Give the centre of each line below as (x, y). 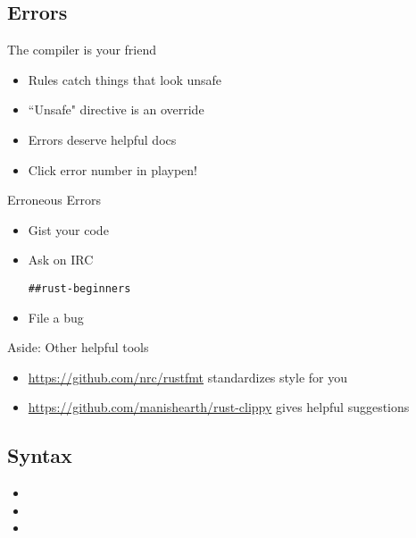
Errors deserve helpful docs (102, 139)
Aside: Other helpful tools (78, 347)
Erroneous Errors (54, 200)
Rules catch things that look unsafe (125, 79)
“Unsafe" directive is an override (116, 109)
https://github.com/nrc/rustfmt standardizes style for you (187, 377)
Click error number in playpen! (112, 169)
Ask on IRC (61, 260)
